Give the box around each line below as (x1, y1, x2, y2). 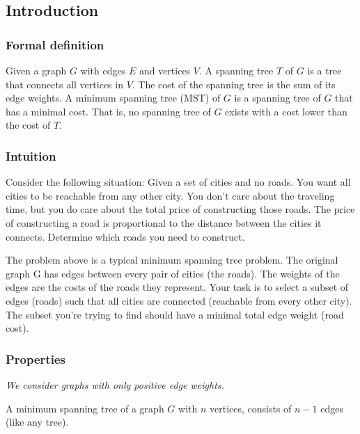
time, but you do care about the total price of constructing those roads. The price (6, 202, 355, 216)
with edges (80, 63, 126, 77)
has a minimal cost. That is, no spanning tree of (6, 104, 211, 118)
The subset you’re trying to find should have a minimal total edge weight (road (6, 307, 344, 321)
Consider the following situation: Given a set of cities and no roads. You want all (6, 175, 351, 189)
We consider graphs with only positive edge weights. (6, 377, 224, 392)
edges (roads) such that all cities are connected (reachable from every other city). (6, 293, 352, 307)
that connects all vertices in (6, 77, 123, 91)
